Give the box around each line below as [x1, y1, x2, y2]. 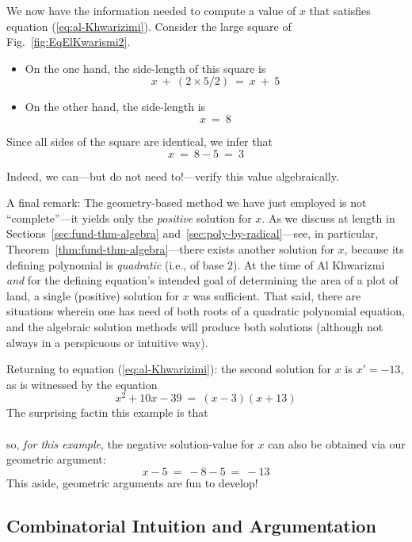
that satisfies [309, 2, 371, 18]
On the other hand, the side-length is [25, 98, 206, 115]
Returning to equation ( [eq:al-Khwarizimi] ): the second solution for [6, 361, 332, 377]
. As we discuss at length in [261, 209, 395, 226]
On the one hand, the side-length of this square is [25, 59, 266, 76]
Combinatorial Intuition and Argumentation [6, 513, 376, 537]
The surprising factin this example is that [6, 404, 208, 421]
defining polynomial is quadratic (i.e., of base [6, 256, 224, 273]
